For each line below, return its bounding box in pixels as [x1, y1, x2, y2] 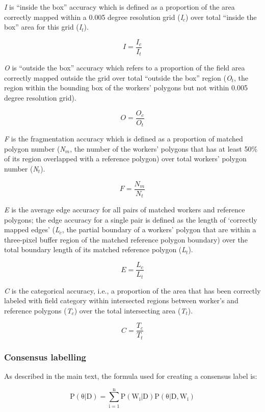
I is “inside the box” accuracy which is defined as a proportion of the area [4, 2, 235, 12]
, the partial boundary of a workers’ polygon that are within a [62, 224, 256, 235]
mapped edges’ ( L [4, 224, 60, 235]
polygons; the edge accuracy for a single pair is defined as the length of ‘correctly [4, 214, 257, 225]
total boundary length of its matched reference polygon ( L [4, 244, 187, 255]
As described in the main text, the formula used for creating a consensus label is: [4, 371, 257, 381]
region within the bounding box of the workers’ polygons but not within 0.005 [4, 82, 248, 93]
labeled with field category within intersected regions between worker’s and [4, 295, 238, 306]
